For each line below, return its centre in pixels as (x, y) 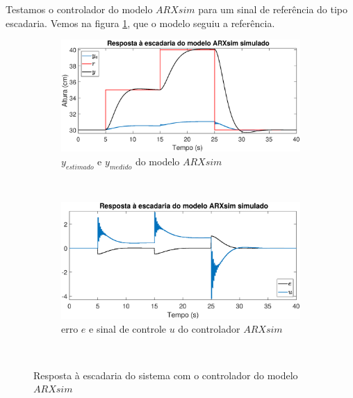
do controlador (209, 328)
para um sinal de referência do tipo (273, 9)
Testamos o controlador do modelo (79, 9)
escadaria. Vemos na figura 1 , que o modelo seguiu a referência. (140, 23)
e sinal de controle (128, 328)
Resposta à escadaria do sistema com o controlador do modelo (166, 375)
